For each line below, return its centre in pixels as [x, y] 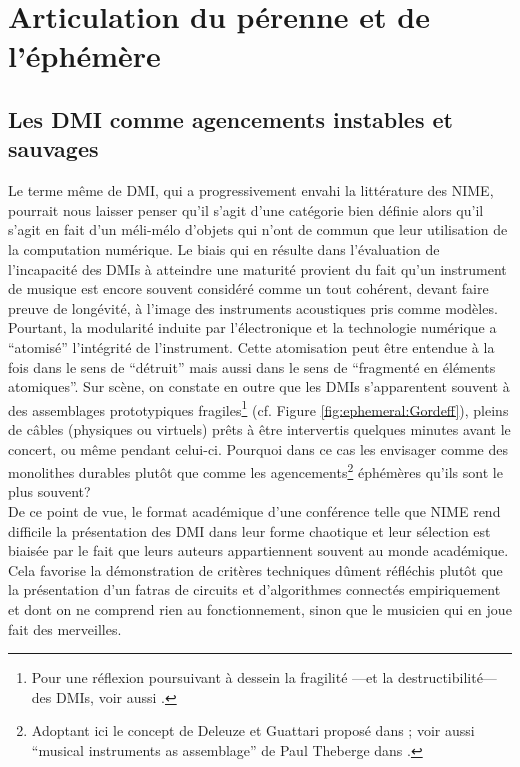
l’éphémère [84, 55]
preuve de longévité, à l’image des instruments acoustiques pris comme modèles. [253, 307]
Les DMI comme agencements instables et [230, 118]
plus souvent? [49, 491]
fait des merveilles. [65, 628]
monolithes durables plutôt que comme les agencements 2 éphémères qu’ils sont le [255, 470]
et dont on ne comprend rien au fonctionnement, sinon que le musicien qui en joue [260, 608]
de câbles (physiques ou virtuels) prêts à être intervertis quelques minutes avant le [259, 428]
